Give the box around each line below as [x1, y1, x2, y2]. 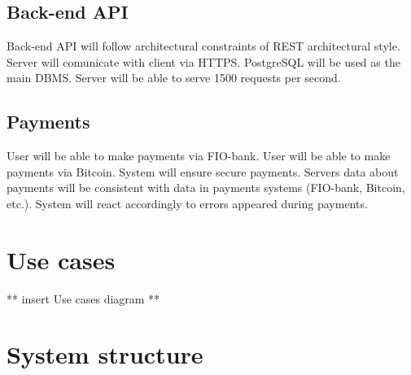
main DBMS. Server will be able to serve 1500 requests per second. [7, 69, 341, 86]
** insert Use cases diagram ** [7, 290, 160, 307]
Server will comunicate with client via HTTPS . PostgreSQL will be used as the [7, 53, 400, 70]
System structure [7, 338, 203, 371]
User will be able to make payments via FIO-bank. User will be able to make [7, 147, 391, 164]
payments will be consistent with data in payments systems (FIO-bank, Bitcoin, [7, 179, 405, 196]
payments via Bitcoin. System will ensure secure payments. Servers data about [7, 163, 399, 180]
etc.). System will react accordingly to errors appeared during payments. [7, 194, 368, 211]
